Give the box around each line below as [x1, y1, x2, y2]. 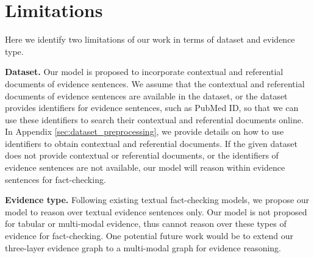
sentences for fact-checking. [5, 173, 106, 185]
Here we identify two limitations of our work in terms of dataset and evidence [5, 33, 295, 46]
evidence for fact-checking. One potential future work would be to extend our [5, 229, 294, 242]
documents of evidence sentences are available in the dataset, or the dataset [5, 89, 288, 102]
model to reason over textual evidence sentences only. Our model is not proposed [5, 205, 307, 218]
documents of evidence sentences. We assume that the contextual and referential [5, 77, 305, 90]
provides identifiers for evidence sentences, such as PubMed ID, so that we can [5, 101, 299, 114]
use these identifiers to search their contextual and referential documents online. [5, 113, 304, 126]
